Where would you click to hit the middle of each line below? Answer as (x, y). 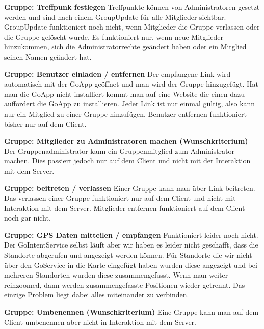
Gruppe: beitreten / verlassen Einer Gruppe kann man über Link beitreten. (130, 188)
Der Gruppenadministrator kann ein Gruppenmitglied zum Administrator (120, 150)
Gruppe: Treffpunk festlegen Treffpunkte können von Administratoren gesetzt (132, 7)
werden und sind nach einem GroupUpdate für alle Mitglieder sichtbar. (115, 17)
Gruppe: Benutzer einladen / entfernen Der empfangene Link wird (117, 74)
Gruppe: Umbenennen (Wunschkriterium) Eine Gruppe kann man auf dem (131, 312)
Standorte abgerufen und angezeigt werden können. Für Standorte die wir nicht (128, 255)
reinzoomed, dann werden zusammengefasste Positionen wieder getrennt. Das (125, 284)
